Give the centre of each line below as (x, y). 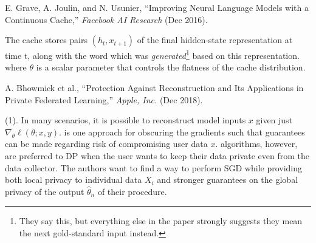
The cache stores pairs (46, 40)
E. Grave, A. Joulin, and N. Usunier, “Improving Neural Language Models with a (157, 7)
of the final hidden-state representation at (215, 40)
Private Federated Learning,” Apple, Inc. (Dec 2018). (104, 99)
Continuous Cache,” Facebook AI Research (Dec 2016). (106, 19)
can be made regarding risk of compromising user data (106, 144)
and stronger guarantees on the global (228, 180)
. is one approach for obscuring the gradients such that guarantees (182, 132)
